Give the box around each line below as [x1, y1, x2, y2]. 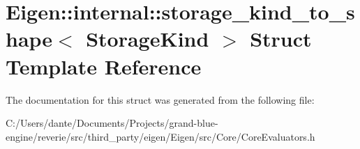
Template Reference [6, 52, 202, 80]
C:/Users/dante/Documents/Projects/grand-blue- [6, 116, 218, 130]
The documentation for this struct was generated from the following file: [6, 92, 315, 107]
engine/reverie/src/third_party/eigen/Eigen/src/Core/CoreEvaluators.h [6, 129, 315, 143]
